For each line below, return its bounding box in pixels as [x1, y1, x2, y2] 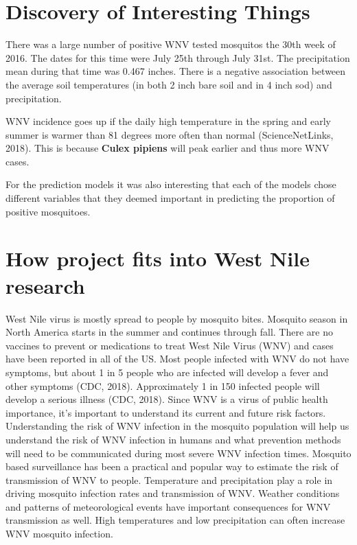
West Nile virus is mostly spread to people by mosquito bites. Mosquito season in [5, 311, 348, 325]
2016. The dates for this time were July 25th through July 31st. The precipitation [5, 50, 350, 65]
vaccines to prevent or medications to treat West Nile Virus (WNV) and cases [5, 338, 334, 352]
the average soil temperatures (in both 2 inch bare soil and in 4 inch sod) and [5, 77, 332, 91]
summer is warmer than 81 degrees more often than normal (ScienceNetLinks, [5, 127, 334, 141]
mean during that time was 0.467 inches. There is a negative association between [5, 64, 346, 78]
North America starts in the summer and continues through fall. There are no [5, 325, 333, 339]
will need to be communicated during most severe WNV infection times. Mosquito [5, 445, 352, 460]
